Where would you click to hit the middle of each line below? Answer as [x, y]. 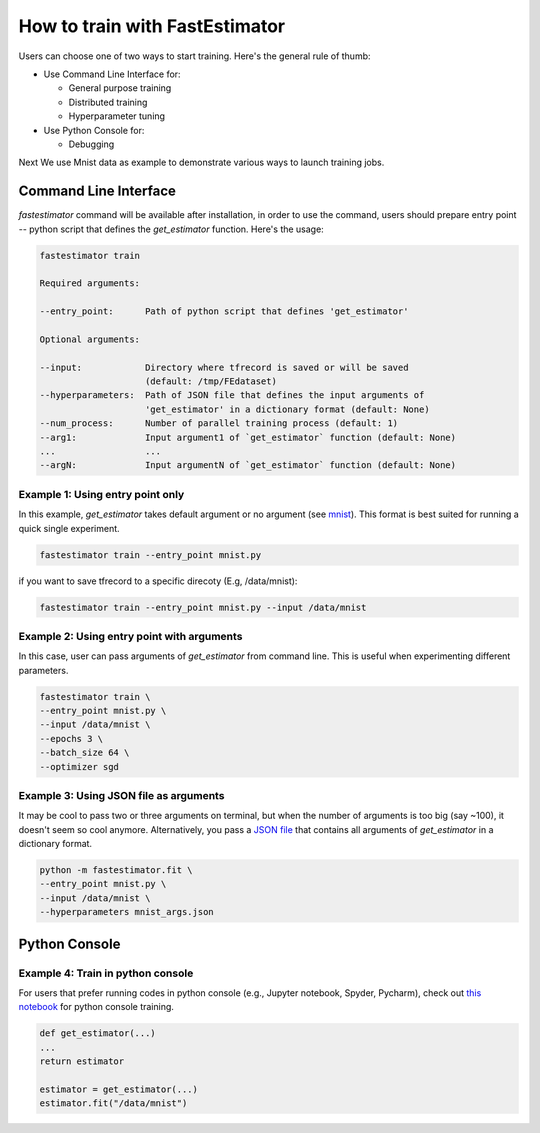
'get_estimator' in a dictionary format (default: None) [287, 409]
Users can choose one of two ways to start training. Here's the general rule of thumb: [194, 56]
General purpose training [120, 88]
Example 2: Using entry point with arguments [130, 636]
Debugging [91, 144]
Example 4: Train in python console [106, 973]
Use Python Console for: [94, 130]
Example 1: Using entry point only [101, 494]
